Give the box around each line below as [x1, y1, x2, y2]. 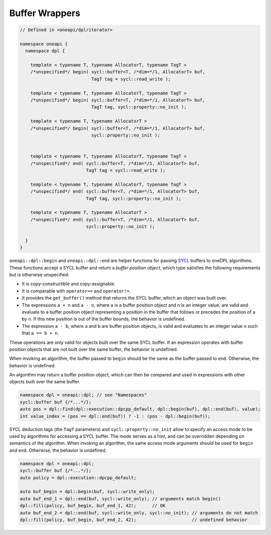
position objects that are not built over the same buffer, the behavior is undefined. [9, 346, 178, 352]
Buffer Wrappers [9, 8, 80, 19]
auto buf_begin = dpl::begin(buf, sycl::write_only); [20, 489, 155, 494]
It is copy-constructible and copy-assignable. [22, 281, 115, 287]
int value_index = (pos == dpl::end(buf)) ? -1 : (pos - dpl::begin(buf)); [20, 413, 211, 419]
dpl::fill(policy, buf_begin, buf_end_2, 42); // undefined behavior [20, 517, 248, 522]
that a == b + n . [22, 330, 59, 336]
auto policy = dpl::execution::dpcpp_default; [20, 475, 137, 480]
